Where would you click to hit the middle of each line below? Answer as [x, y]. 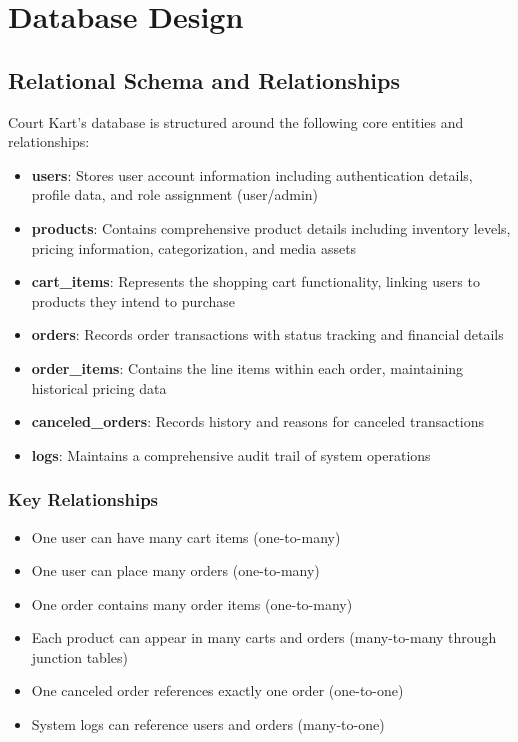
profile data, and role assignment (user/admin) [174, 194]
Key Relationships [83, 499]
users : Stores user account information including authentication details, [252, 174]
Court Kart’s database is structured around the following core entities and [236, 121]
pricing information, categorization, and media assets [194, 247]
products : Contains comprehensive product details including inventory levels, [271, 227]
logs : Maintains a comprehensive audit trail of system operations [231, 454]
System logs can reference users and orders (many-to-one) [208, 724]
